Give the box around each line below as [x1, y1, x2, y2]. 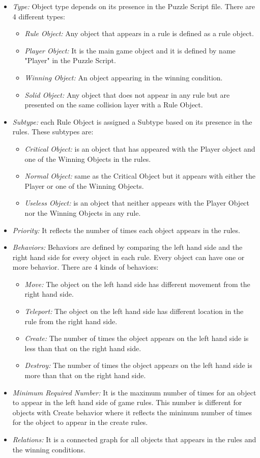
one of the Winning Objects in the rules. [24, 153, 151, 164]
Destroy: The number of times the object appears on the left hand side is [24, 360, 252, 370]
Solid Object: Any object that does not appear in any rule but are [24, 89, 230, 100]
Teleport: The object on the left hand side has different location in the [24, 306, 244, 317]
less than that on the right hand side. [24, 342, 141, 353]
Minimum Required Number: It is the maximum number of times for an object [12, 387, 256, 397]
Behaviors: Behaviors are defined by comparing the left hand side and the [12, 242, 243, 252]
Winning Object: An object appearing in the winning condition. [24, 72, 223, 82]
